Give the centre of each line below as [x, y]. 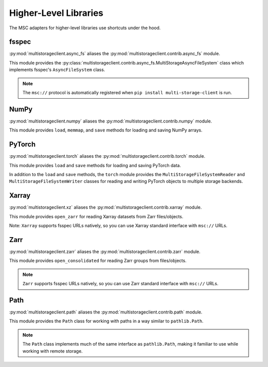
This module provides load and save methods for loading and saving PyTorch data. [95, 165]
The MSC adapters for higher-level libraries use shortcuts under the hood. [85, 28]
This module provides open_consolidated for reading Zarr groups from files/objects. [98, 261]
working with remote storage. [53, 351]
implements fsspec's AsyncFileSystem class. [57, 70]
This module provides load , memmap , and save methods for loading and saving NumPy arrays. [106, 130]
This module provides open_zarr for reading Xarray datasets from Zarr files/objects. [96, 216]
